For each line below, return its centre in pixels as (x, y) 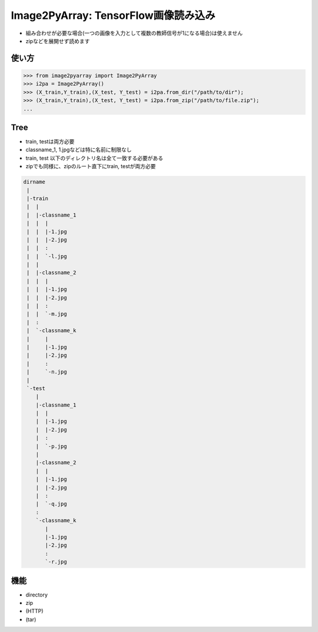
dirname (34, 182)
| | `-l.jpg (47, 256)
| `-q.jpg (51, 504)
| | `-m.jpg (47, 314)
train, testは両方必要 (50, 141)
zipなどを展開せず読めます (58, 41)
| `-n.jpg (47, 372)
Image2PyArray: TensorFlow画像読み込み (113, 15)
